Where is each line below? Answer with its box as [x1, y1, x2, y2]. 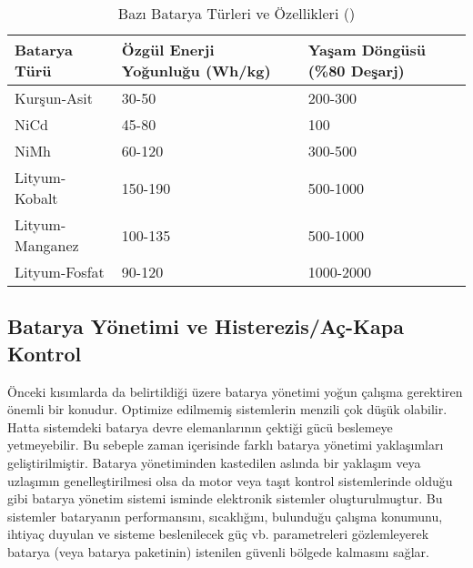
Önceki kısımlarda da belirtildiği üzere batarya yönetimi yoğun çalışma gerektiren [7, 381, 463, 401]
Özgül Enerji [121, 39, 215, 60]
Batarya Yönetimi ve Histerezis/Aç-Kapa [7, 312, 404, 340]
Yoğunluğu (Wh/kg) [121, 60, 271, 81]
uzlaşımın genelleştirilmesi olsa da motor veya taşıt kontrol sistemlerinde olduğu [7, 471, 453, 490]
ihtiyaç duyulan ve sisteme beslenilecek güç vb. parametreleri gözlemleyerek [7, 524, 429, 543]
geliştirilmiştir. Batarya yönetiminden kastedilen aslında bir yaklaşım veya [7, 452, 421, 472]
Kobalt [15, 188, 58, 208]
